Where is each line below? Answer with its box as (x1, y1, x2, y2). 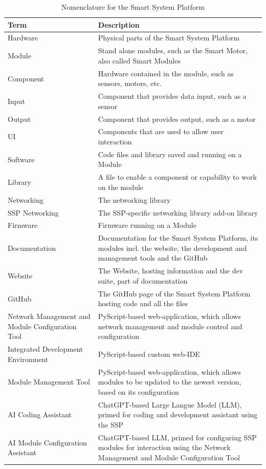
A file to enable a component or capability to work (98, 172, 257, 182)
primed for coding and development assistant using (98, 409, 258, 420)
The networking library (98, 194, 171, 205)
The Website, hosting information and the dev (98, 265, 243, 276)
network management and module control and (98, 321, 242, 331)
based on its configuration (98, 386, 179, 397)
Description (98, 19, 140, 30)
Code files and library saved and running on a (98, 148, 242, 159)
